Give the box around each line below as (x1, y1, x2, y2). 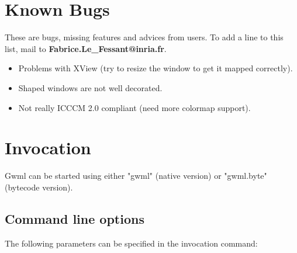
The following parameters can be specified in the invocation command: (5, 237, 258, 249)
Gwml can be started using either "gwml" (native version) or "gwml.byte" (5, 169, 267, 182)
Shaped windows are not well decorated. (18, 81, 163, 93)
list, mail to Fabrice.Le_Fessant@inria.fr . (5, 42, 167, 54)
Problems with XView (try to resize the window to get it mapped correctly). (18, 62, 293, 74)
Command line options (5, 209, 144, 227)
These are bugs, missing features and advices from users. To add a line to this (5, 31, 284, 43)
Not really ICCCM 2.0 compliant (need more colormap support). (18, 101, 251, 113)
